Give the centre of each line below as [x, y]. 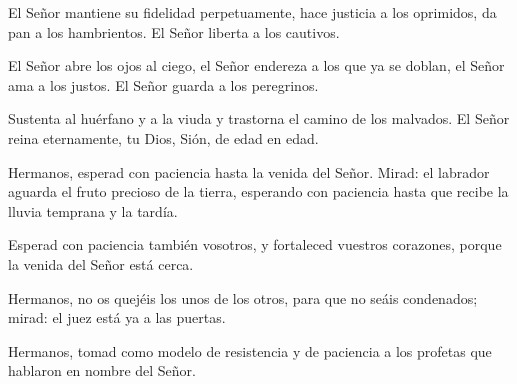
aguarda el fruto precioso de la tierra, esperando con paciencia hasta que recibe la [258, 191]
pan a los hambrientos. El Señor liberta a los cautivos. [174, 31]
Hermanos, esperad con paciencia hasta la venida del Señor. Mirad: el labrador [249, 171]
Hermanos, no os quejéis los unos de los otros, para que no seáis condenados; [243, 297]
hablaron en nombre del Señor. [102, 370]
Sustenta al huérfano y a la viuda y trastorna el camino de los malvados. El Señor [259, 118]
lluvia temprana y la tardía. [93, 210]
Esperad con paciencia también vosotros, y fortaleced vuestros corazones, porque [255, 244]
